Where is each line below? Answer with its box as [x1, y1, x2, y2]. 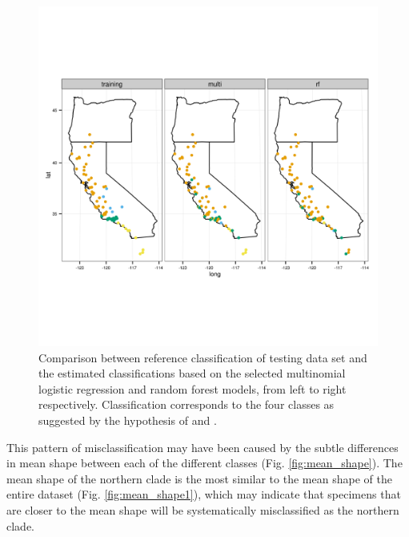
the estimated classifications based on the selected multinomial [38, 365, 346, 382]
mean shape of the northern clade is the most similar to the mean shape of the [6, 470, 392, 487]
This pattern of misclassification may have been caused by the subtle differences [6, 438, 399, 455]
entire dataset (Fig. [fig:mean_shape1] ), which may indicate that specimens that [6, 486, 401, 503]
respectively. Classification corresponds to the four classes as [38, 396, 335, 413]
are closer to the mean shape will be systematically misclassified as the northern [6, 501, 399, 518]
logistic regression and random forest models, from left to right [38, 380, 347, 397]
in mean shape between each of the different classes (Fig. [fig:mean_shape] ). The [6, 454, 403, 471]
